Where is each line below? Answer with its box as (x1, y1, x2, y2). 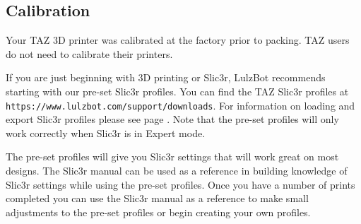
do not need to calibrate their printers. (6, 46, 173, 61)
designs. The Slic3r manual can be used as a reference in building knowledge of (6, 163, 348, 178)
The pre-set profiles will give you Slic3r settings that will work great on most (6, 149, 339, 164)
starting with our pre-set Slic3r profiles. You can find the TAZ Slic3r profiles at (6, 83, 349, 98)
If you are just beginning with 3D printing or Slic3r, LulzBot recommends (6, 70, 326, 85)
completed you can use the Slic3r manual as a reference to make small (6, 191, 309, 206)
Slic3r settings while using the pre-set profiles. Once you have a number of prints (6, 177, 355, 191)
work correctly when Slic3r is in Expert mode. (6, 125, 206, 140)
